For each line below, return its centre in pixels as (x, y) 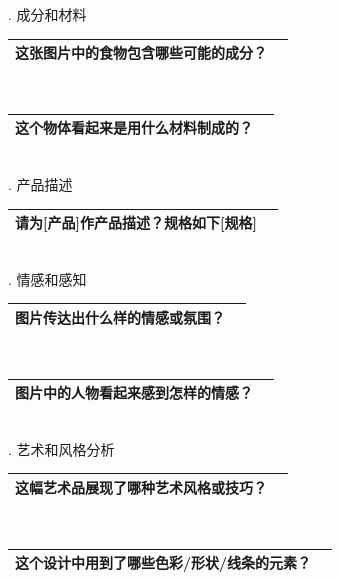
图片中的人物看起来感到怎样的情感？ (134, 392)
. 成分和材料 (47, 14)
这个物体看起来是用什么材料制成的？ (134, 127)
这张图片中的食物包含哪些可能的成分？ (141, 52)
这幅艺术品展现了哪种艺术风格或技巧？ (141, 486)
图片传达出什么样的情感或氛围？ (120, 316)
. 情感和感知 (47, 278)
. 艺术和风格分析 (61, 448)
